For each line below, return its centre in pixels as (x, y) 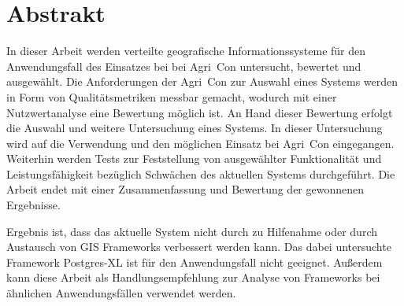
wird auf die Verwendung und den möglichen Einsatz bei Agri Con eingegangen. (200, 143)
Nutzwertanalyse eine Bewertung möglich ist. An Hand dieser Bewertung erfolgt (200, 112)
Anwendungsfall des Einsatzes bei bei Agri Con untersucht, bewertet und (184, 66)
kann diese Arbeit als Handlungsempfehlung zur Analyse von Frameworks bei (193, 277)
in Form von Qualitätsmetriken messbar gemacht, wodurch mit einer (172, 96)
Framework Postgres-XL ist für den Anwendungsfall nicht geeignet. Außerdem (195, 262)
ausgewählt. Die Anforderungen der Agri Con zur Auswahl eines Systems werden (202, 81)
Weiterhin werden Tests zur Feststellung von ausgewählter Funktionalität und (194, 159)
